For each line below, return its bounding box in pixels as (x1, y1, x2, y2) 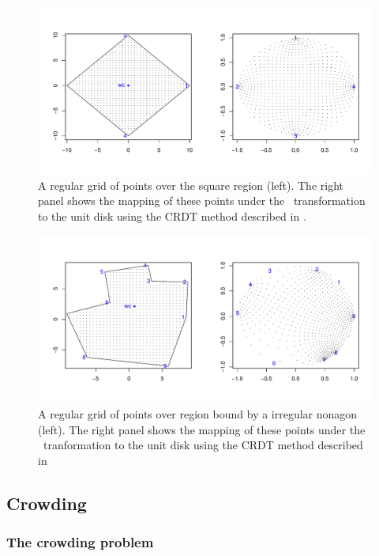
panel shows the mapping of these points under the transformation (38, 192, 366, 209)
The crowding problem (6, 532, 154, 552)
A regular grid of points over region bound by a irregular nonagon (38, 405, 358, 422)
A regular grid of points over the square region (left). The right (38, 176, 344, 193)
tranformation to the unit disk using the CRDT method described (43, 437, 363, 453)
